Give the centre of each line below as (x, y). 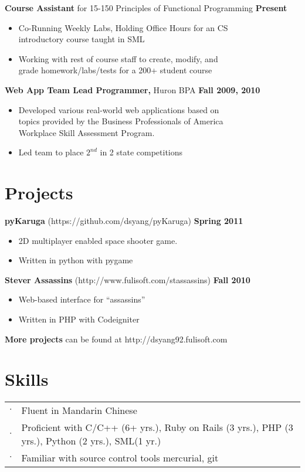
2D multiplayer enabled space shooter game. (98, 240)
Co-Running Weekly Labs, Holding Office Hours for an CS (123, 27)
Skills (27, 379)
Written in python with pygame (76, 260)
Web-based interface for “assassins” (82, 299)
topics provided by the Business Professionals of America (121, 121)
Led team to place (51, 152)
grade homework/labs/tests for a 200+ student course (115, 70)
